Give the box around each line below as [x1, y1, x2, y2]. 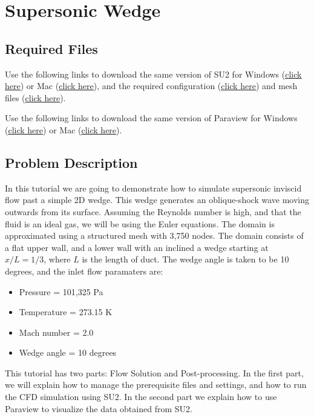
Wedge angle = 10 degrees [19, 346, 117, 359]
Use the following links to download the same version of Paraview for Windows [5, 112, 298, 124]
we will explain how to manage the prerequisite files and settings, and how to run [5, 378, 307, 391]
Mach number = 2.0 [19, 325, 94, 338]
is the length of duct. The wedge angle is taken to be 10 [82, 253, 289, 265]
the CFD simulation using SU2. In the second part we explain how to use [5, 390, 277, 403]
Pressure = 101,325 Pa [19, 285, 103, 298]
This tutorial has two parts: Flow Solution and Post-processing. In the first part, [5, 366, 304, 379]
